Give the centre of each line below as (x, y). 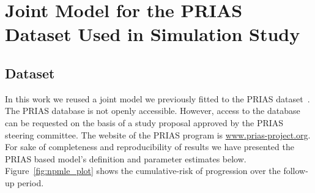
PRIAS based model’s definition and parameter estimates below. (126, 158)
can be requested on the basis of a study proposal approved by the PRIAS (144, 122)
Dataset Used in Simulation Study (153, 34)
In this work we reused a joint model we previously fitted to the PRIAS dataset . (157, 98)
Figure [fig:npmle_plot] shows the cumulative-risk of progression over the (143, 171)
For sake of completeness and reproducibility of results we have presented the (150, 147)
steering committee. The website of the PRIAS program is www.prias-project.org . (158, 134)
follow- (296, 171)
